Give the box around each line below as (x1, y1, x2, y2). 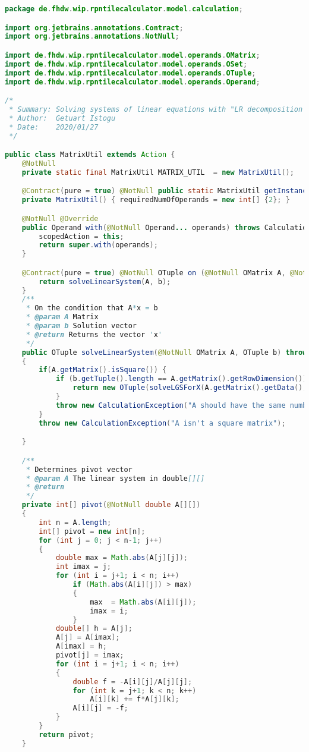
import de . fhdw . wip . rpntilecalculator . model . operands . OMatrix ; (5, 51, 260, 59)
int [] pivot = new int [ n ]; (39, 527, 146, 536)
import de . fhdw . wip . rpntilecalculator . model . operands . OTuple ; (5, 68, 256, 77)
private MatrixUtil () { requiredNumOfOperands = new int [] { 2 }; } (21, 196, 290, 204)
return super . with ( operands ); (39, 241, 158, 250)
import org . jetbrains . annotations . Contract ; (5, 23, 184, 32)
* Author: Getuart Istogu (9, 114, 116, 122)
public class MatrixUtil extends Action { (5, 150, 175, 159)
